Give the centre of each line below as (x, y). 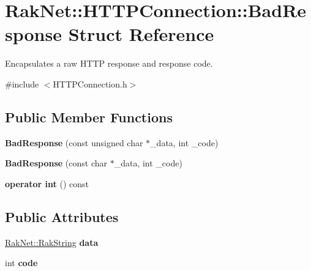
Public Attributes (62, 216)
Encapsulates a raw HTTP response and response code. (109, 63)
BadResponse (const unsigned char (74, 142)
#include (22, 84)
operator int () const (47, 183)
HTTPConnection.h (90, 84)
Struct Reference (141, 34)
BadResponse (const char (56, 163)
